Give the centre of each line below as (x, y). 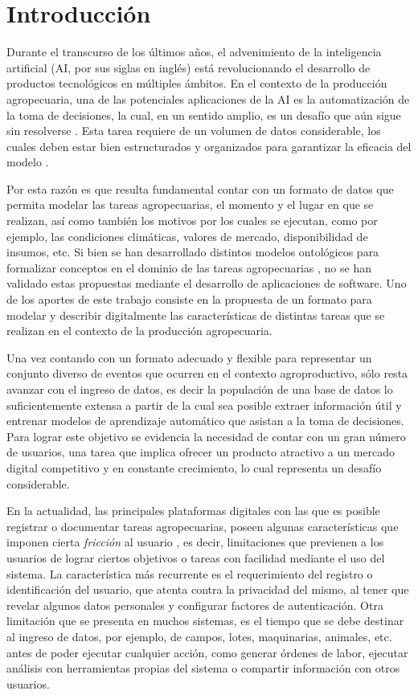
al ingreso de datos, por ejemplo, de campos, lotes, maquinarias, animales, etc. (199, 636)
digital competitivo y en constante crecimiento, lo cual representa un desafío (194, 467)
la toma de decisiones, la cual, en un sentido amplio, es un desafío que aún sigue (204, 114)
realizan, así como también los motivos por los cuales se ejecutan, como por (192, 221)
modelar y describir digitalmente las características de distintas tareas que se (196, 315)
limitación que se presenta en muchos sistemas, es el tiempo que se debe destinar (205, 621)
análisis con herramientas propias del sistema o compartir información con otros (203, 668)
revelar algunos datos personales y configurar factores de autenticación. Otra (195, 605)
